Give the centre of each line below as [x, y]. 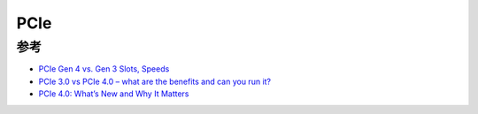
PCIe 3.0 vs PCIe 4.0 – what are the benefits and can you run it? [155, 81]
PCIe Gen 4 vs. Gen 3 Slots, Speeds [104, 69]
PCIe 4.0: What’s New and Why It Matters [114, 94]
